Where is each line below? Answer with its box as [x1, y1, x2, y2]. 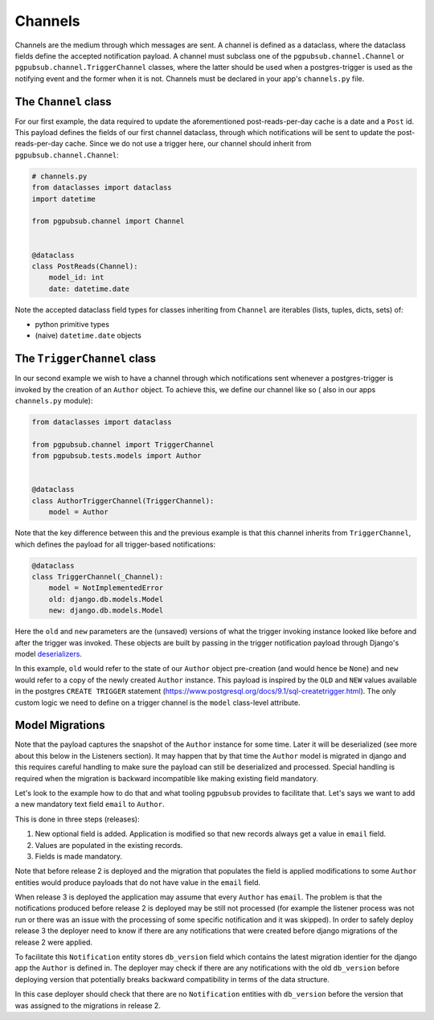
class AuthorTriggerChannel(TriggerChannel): [31, 496, 215, 506]
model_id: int [48, 273, 104, 282]
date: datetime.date [48, 284, 130, 293]
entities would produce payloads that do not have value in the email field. [14, 877, 261, 887]
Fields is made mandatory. [35, 851, 123, 861]
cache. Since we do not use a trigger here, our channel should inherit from [64, 139, 312, 149]
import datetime [31, 194, 96, 203]
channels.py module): [14, 396, 93, 406]
